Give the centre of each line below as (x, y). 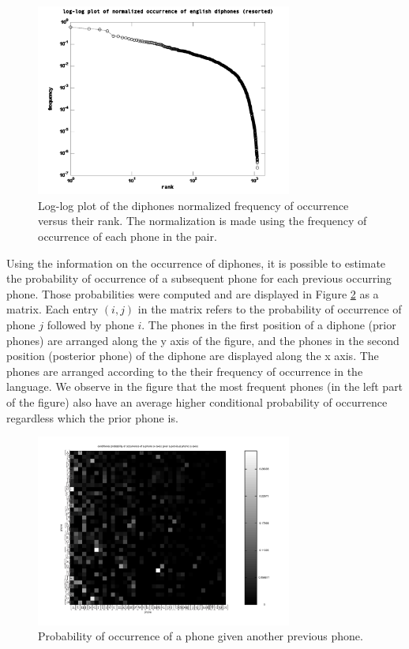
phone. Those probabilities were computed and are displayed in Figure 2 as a (193, 293)
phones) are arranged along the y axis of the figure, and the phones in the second (203, 340)
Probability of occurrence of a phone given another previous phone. (201, 636)
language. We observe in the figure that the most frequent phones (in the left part (205, 386)
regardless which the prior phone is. (92, 417)
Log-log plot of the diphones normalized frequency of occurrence (193, 205)
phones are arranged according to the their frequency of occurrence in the (185, 371)
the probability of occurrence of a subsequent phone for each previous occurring (199, 278)
